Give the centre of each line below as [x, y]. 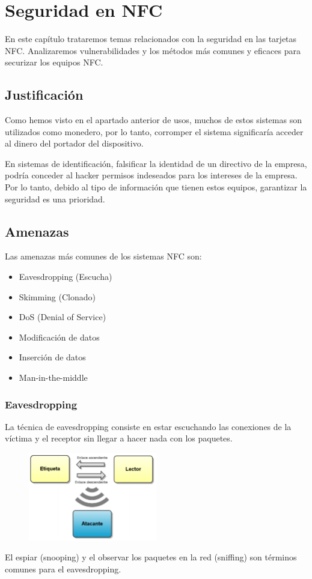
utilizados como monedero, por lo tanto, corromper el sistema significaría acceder [154, 131]
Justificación [44, 95]
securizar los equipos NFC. [54, 62]
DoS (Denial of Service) [63, 317]
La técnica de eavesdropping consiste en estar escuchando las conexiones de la [148, 426]
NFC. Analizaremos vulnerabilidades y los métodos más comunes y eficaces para [153, 50]
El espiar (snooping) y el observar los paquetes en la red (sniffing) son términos [151, 557]
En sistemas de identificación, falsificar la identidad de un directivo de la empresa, [156, 163]
